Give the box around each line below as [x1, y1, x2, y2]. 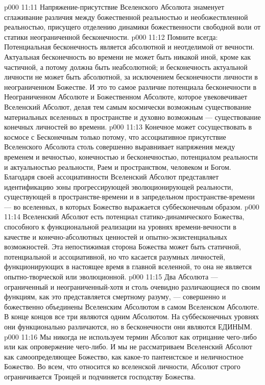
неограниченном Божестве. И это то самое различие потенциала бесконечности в [4, 81, 257, 92]
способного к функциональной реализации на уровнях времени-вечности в [4, 221, 236, 232]
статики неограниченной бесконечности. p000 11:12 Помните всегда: [4, 31, 218, 42]
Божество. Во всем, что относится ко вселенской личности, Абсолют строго [4, 361, 240, 372]
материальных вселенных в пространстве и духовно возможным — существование [4, 111, 261, 122]
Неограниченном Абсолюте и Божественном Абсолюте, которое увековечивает [4, 91, 248, 102]
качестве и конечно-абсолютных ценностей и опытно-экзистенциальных [4, 231, 228, 242]
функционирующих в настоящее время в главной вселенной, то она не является [4, 261, 252, 272]
